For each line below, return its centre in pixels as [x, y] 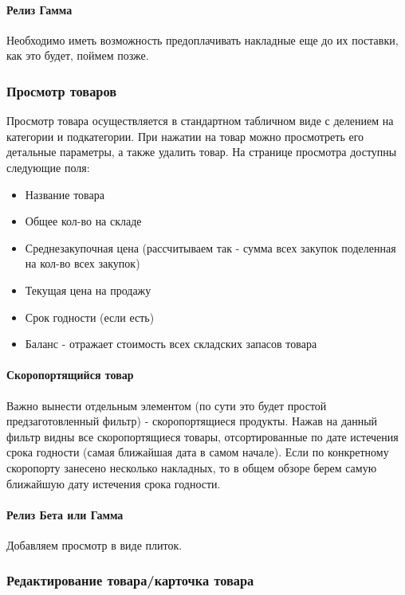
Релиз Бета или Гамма [65, 514]
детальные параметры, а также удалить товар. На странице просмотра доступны [202, 152]
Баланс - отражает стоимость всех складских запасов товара [171, 344]
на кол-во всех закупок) [83, 263]
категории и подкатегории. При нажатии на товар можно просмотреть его [185, 136]
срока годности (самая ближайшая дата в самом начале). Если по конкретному [198, 452]
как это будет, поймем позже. [78, 55]
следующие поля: [48, 167]
